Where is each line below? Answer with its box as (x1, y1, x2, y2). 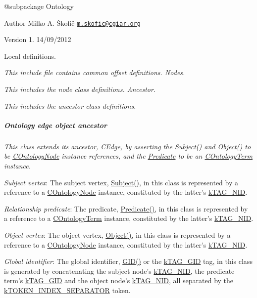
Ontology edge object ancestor (4, 120, 107, 130)
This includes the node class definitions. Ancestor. (4, 84, 156, 94)
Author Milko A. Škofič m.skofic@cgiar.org (4, 17, 141, 28)
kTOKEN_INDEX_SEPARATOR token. (4, 285, 131, 295)
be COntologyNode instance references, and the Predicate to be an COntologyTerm (4, 151, 253, 161)
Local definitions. (4, 50, 56, 61)
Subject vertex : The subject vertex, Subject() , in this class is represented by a (4, 177, 239, 187)
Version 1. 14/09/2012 (4, 34, 71, 44)
